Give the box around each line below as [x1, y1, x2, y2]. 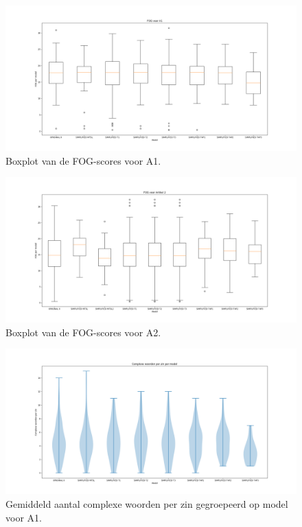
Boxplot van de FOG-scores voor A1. [5, 153, 161, 167]
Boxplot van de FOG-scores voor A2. [5, 325, 161, 339]
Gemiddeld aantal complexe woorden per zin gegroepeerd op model [5, 496, 288, 511]
